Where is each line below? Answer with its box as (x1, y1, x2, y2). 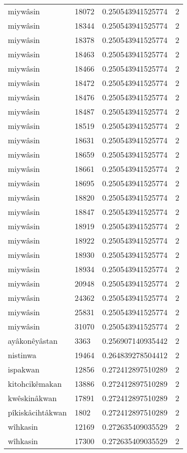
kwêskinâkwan (8, 392, 57, 404)
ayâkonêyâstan (8, 335, 58, 346)
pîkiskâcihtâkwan (8, 407, 67, 418)
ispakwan (8, 364, 40, 375)
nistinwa (8, 349, 36, 361)
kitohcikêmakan (8, 378, 62, 389)
